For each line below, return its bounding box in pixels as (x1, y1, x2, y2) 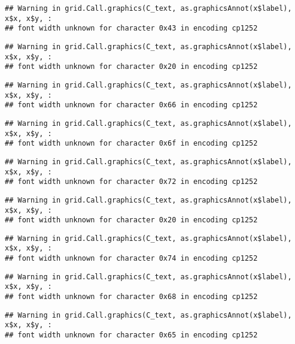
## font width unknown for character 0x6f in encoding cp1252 (5, 139, 258, 148)
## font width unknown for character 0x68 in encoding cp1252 (5, 292, 258, 301)
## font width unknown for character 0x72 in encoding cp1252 (5, 177, 258, 186)
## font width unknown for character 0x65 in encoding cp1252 (5, 331, 258, 340)
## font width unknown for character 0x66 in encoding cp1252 (5, 101, 258, 110)
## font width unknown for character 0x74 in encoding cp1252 (5, 254, 258, 263)
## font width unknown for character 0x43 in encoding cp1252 (5, 24, 258, 33)
